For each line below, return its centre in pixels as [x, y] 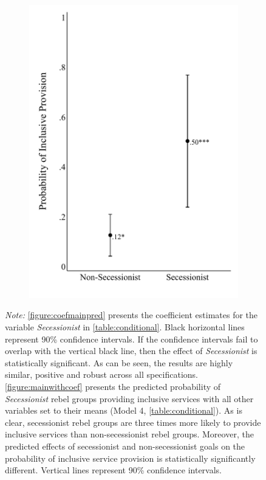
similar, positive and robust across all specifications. [101, 374]
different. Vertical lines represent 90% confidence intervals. [114, 470]
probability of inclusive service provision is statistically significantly [130, 458]
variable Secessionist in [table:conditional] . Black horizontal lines [125, 327]
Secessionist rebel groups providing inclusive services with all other [129, 398]
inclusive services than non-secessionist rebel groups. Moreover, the [129, 434]
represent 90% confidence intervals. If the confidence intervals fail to [131, 339]
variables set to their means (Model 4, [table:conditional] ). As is [124, 410]
